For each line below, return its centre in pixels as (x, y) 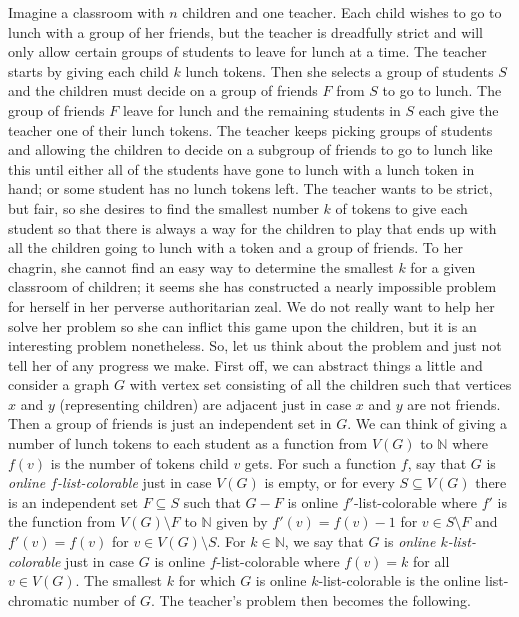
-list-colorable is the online (399, 580)
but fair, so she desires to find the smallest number (163, 207)
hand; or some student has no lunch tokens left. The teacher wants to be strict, (250, 188)
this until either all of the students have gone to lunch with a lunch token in (241, 168)
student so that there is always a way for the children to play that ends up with (252, 227)
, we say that (324, 541)
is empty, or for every (329, 482)
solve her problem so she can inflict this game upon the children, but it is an (242, 325)
